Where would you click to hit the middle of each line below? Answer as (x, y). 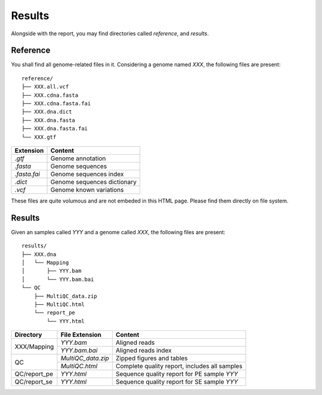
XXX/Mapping (34, 347)
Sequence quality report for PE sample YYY (177, 374)
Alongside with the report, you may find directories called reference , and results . (110, 33)
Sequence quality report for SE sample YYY (177, 382)
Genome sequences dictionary (94, 182)
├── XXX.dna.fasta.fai (55, 129)
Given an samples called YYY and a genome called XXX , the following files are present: (118, 232)
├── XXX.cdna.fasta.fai (56, 104)
